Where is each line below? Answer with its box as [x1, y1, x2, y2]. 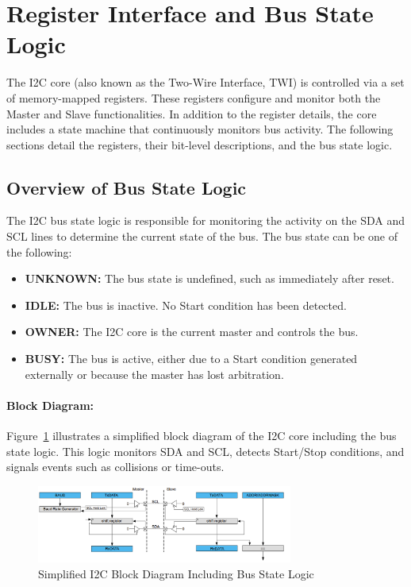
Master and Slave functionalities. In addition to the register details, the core [6, 105, 377, 122]
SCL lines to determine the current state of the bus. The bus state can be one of [6, 228, 398, 245]
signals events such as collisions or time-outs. [6, 458, 225, 475]
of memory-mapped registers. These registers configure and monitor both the [6, 89, 381, 106]
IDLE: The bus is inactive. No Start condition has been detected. [25, 296, 347, 313]
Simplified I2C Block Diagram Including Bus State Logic [38, 565, 314, 581]
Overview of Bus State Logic [6, 175, 247, 199]
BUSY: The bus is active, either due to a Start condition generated [25, 350, 358, 367]
